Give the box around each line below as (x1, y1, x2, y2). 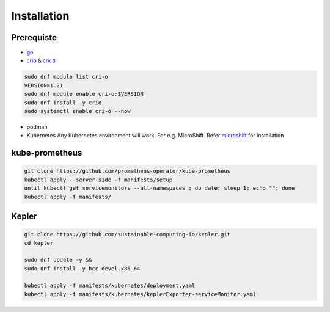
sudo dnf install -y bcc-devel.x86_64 (24, 265, 141, 272)
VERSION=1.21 (24, 82, 64, 89)
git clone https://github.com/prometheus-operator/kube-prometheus (24, 168, 231, 175)
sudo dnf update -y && (24, 256, 92, 264)
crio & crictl (26, 57, 56, 64)
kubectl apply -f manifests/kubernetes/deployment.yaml (24, 282, 196, 289)
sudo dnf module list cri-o (24, 73, 108, 81)
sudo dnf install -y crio (24, 99, 102, 106)
